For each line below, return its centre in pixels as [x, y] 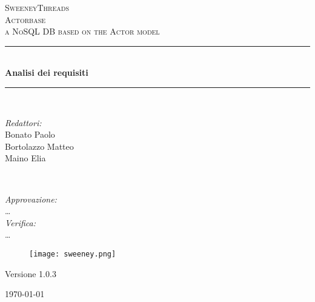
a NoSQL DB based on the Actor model [82, 31]
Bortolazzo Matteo [39, 146]
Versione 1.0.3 [31, 273]
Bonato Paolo [30, 134]
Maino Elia [25, 158]
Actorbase [25, 19]
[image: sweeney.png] [73, 254]
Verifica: [21, 222]
